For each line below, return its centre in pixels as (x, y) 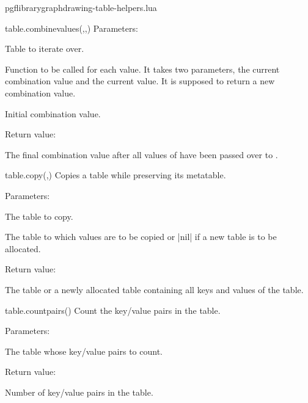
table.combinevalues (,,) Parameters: (71, 28)
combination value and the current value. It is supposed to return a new (140, 81)
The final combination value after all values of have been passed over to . (141, 154)
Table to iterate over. (45, 49)
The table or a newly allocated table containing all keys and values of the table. (154, 289)
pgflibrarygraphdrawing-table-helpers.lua (81, 7)
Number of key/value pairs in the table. (79, 392)
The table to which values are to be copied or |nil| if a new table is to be (141, 237)
